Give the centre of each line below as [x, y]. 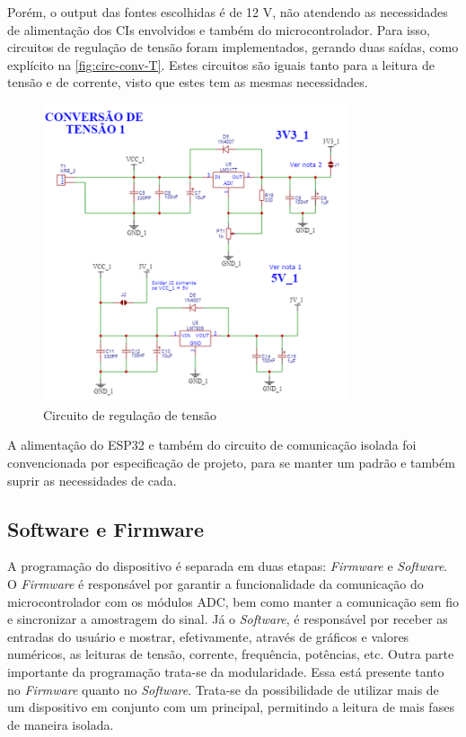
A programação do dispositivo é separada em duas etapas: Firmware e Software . [228, 566]
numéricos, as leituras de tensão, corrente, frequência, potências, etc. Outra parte [231, 654]
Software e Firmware [106, 528]
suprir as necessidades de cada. [92, 480]
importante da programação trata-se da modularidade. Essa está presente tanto [226, 672]
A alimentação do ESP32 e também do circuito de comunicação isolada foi [212, 445]
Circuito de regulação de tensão [130, 414]
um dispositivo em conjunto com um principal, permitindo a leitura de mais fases [231, 707]
